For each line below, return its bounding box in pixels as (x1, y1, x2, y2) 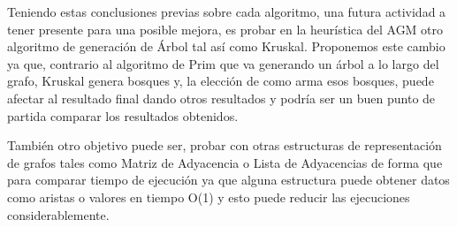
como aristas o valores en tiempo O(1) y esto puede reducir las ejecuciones (7, 187, 410, 206)
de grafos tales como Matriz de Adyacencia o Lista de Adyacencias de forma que (7, 153, 443, 171)
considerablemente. (7, 205, 110, 223)
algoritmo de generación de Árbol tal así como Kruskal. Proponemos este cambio (7, 37, 446, 56)
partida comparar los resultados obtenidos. (7, 106, 239, 125)
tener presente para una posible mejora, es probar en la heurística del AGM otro (7, 19, 444, 38)
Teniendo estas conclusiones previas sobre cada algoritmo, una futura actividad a (7, 3, 446, 20)
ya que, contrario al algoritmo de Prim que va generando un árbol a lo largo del (7, 54, 439, 72)
